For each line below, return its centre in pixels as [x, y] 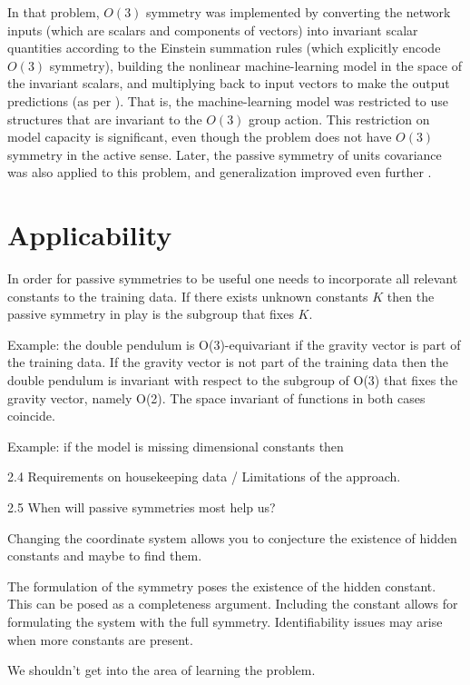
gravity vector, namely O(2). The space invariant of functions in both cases [216, 397]
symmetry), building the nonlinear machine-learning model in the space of [255, 65]
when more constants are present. [100, 639]
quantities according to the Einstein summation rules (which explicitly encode [224, 48]
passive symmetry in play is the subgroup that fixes [151, 314]
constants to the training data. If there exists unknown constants [188, 296]
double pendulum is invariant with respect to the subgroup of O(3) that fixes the [233, 380]
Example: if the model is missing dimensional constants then [176, 446]
